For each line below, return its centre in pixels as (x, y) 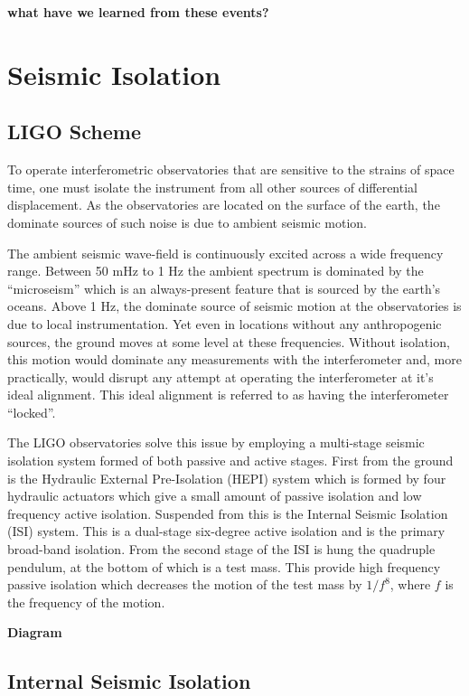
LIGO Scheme (75, 132)
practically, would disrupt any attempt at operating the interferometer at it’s (220, 376)
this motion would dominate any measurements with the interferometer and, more (234, 359)
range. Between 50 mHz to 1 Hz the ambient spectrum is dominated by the (216, 271)
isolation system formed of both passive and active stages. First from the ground (230, 461)
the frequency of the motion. (86, 602)
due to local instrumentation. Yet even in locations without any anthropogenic (225, 323)
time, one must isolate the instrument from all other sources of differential (212, 187)
